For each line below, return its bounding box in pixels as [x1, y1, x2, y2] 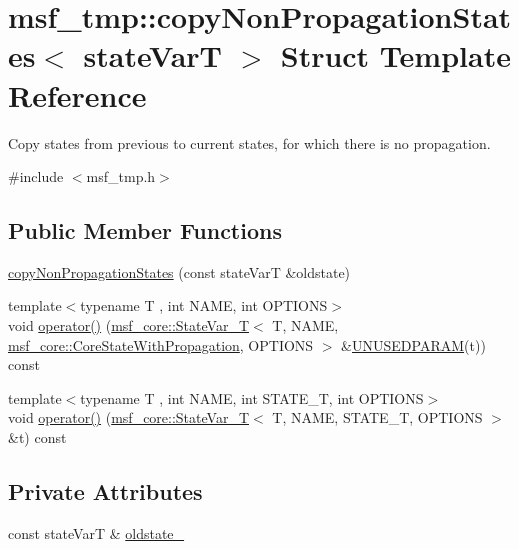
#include [8, 166, 64, 187]
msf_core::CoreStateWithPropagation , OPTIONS [8, 334, 314, 355]
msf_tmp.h [86, 166, 156, 187]
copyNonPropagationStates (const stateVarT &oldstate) [8, 261, 351, 282]
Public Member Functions [8, 215, 282, 246]
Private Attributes [8, 476, 203, 507]
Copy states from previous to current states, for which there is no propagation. [8, 132, 491, 153]
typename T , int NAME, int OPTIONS [80, 295, 328, 316]
